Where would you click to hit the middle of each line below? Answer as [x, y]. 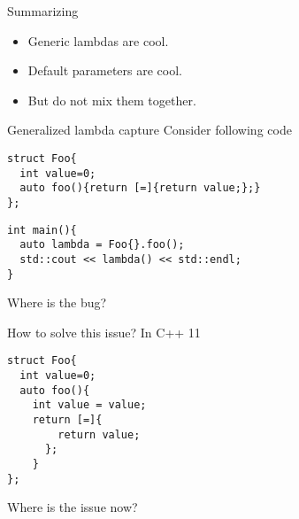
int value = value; [89, 405]
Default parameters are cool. [105, 70]
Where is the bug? [57, 302]
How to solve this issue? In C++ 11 [104, 332]
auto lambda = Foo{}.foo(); [102, 245]
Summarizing [43, 11]
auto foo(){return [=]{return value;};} [140, 188]
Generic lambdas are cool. [98, 40]
